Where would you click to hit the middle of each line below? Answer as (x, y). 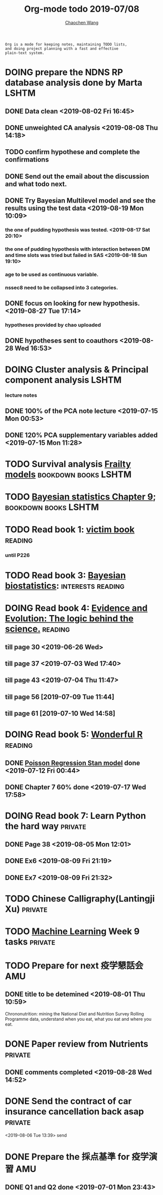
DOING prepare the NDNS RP (64, 72)
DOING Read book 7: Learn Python (75, 816)
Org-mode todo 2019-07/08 (82, 9)
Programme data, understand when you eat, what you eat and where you (78, 1019)
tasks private (30, 942)
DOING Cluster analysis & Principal (77, 369)
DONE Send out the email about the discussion (77, 176)
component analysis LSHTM (63, 380)
